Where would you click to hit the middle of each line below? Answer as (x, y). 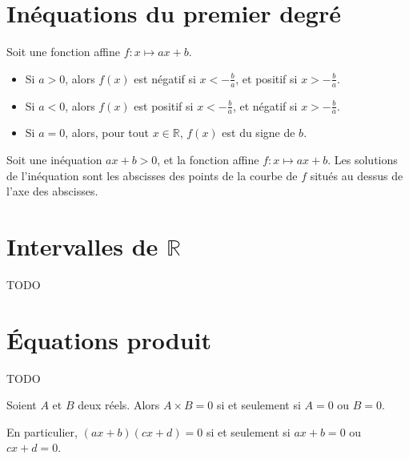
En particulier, (42, 431)
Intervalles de (82, 246)
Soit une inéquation (54, 159)
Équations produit (109, 339)
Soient (22, 405)
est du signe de (259, 133)
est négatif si (165, 78)
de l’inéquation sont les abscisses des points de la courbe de (152, 175)
